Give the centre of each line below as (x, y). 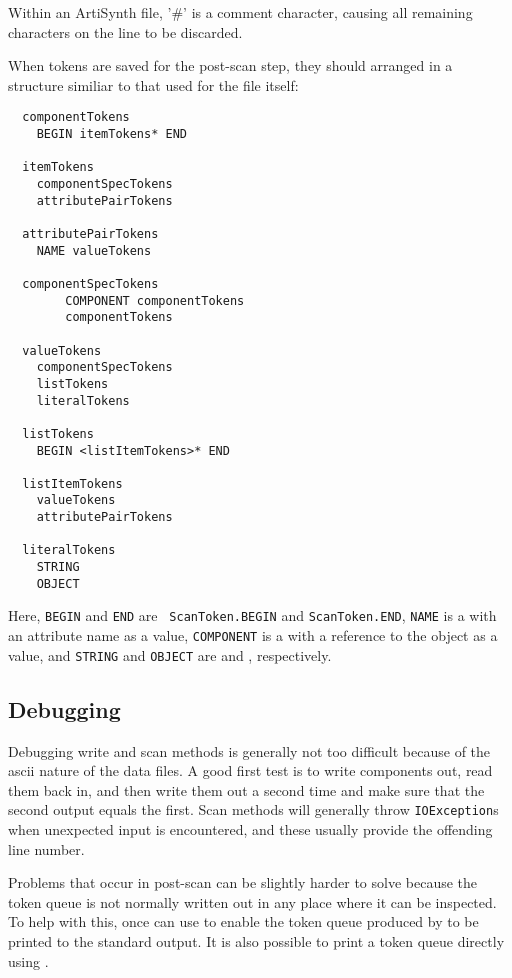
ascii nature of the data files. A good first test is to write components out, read (250, 770)
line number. (46, 848)
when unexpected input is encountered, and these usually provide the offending (250, 829)
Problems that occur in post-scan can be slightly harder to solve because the (243, 882)
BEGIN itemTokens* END (111, 134)
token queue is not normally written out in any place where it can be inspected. (252, 901)
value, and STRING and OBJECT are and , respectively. (170, 654)
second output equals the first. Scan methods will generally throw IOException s (253, 809)
